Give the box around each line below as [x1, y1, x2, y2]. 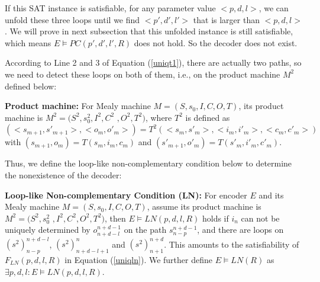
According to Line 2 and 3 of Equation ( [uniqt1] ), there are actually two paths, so [5, 56, 302, 69]
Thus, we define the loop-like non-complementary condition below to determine [5, 157, 292, 169]
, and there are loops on [197, 223, 284, 236]
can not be [241, 211, 280, 224]
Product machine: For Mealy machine [5, 100, 151, 112]
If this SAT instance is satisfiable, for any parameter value [5, 2, 216, 14]
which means [5, 36, 51, 49]
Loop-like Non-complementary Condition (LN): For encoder [5, 188, 247, 201]
